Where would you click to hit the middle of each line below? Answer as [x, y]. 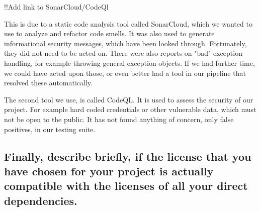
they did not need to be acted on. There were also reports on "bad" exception [123, 53]
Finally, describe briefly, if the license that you [128, 156]
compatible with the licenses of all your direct [126, 186]
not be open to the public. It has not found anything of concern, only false [119, 119]
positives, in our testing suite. [50, 129]
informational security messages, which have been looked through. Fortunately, [125, 43]
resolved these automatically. [48, 83]
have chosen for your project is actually [109, 171]
